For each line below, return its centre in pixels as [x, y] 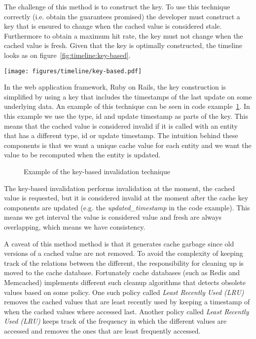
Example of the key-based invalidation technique [97, 171]
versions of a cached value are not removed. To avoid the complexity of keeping [124, 253]
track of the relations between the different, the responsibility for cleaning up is [124, 263]
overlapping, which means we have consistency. [75, 226]
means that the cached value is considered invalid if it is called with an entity [121, 125]
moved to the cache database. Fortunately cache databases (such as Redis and [122, 272]
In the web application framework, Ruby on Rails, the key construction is [115, 87]
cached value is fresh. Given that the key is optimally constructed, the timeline [123, 45]
